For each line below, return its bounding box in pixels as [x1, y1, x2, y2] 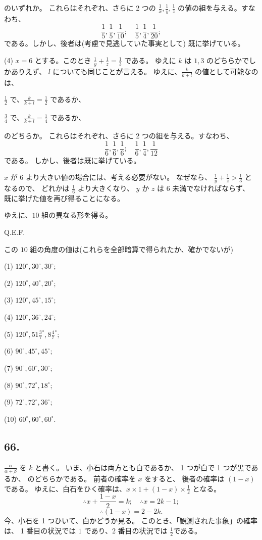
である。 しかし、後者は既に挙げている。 [4, 155, 141, 165]
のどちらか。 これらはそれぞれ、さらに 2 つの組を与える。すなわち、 [4, 130, 234, 140]
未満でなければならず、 [172, 183, 250, 193]
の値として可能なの [195, 66, 258, 76]
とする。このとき [34, 55, 91, 66]
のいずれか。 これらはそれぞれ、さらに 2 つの [4, 3, 156, 13]
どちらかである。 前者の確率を [34, 473, 136, 483]
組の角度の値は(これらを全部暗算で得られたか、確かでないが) [30, 243, 233, 254]
